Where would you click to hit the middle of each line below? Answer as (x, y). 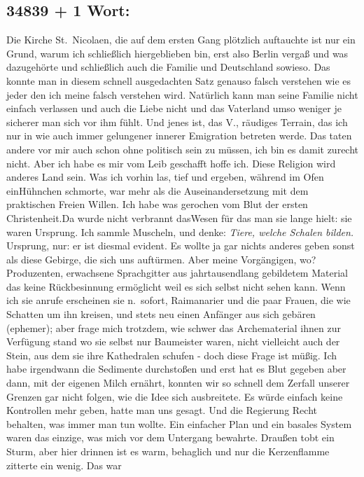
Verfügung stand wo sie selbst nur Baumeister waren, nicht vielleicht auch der (173, 341)
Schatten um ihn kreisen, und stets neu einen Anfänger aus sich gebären (161, 314)
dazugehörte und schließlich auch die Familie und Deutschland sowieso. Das (168, 67)
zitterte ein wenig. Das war (64, 465)
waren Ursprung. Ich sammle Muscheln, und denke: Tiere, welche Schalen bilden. (180, 231)
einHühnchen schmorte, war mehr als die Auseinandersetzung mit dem (157, 190)
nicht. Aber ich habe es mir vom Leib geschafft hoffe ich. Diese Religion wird (171, 163)
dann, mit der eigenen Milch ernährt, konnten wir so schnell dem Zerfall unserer (178, 383)
